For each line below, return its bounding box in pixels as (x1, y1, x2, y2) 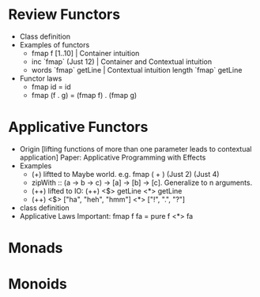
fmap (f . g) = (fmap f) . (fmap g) (31, 90, 138, 100)
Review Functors (8, 6, 121, 24)
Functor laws (19, 73, 62, 83)
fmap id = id (31, 81, 71, 92)
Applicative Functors (8, 118, 149, 136)
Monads (8, 239, 63, 258)
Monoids (8, 275, 67, 293)
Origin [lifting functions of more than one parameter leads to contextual (19, 144, 252, 153)
